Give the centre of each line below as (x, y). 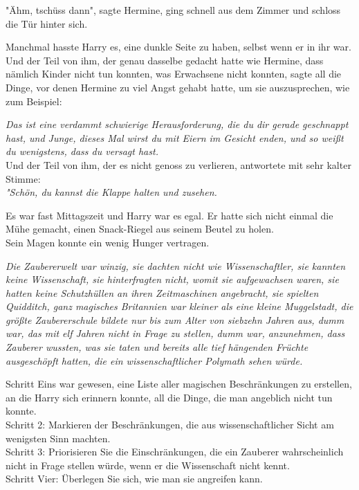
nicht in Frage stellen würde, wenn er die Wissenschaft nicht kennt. (148, 465)
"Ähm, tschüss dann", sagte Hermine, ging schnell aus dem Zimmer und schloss (173, 10)
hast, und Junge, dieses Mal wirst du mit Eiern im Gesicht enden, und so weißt (175, 137)
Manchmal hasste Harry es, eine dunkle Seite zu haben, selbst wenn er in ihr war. (178, 47)
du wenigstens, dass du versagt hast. (82, 151)
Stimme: (23, 178)
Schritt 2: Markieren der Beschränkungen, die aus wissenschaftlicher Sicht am (170, 425)
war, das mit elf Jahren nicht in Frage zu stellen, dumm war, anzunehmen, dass (175, 333)
